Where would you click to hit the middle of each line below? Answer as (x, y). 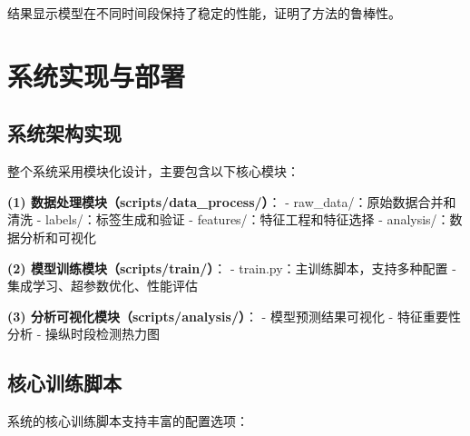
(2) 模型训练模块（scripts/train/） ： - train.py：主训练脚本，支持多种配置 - (232, 268)
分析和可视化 (58, 237)
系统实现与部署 (97, 75)
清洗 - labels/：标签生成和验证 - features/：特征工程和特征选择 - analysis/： (229, 219)
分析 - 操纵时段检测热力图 (83, 334)
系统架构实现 (64, 133)
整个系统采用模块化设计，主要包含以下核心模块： (153, 171)
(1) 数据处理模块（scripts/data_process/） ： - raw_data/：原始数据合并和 (232, 201)
